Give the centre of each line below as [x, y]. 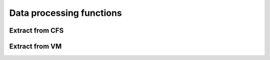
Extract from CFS [36, 30]
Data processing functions [65, 13]
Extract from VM [35, 46]
